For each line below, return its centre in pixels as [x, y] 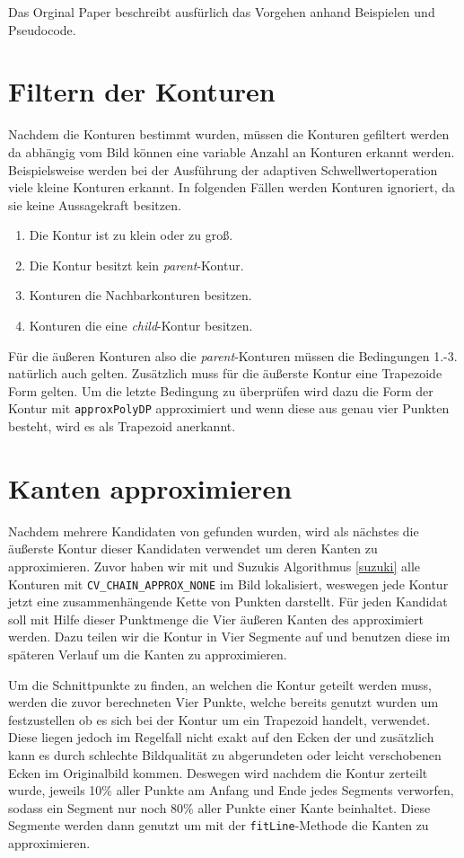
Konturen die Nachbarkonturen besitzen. [140, 295]
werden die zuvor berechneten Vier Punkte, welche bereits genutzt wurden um [223, 702]
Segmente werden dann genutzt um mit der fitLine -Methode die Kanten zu [219, 825]
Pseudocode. [42, 29]
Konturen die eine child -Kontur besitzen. [141, 326]
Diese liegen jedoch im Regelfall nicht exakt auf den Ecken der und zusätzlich [221, 737]
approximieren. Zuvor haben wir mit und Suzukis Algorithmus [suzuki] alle [214, 566]
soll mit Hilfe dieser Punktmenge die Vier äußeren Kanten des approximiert [216, 619]
